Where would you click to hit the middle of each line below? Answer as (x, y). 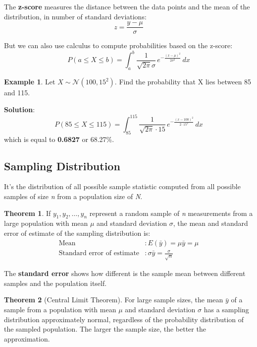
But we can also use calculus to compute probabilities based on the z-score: (118, 45)
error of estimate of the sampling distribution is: (77, 233)
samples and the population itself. (55, 283)
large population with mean (46, 223)
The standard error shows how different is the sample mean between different (125, 273)
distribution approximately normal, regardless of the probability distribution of (124, 319)
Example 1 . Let (30, 82)
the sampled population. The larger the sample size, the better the (105, 329)
